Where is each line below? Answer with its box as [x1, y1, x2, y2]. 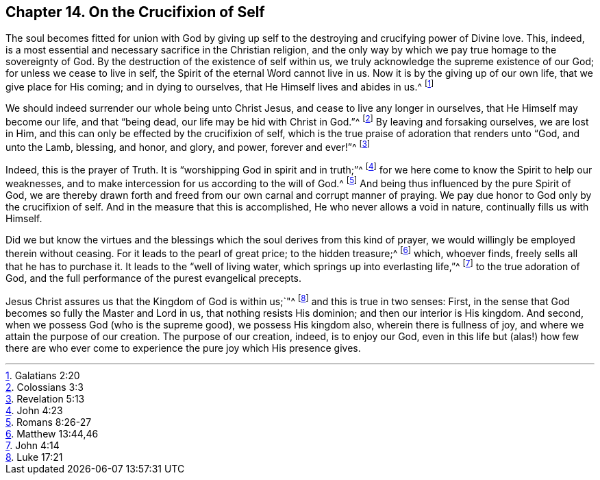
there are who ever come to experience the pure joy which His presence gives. [5, 341, 361, 354]
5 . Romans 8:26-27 [5, 416, 92, 428]
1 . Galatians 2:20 [5, 369, 80, 381]
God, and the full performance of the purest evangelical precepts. [5, 272, 302, 285]
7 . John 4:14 [5, 439, 60, 451]
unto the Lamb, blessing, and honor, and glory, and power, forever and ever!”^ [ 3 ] [5, 139, 371, 153]
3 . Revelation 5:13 [5, 392, 85, 405]
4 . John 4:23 [5, 404, 63, 416]
